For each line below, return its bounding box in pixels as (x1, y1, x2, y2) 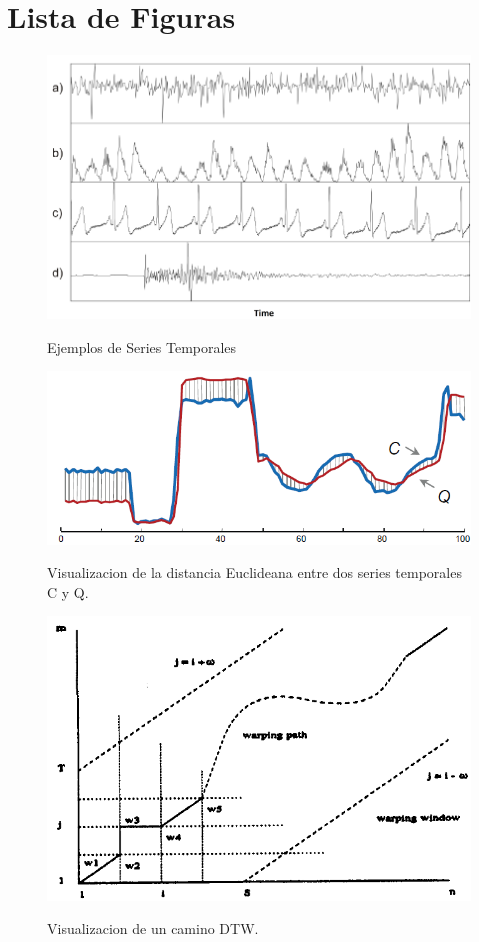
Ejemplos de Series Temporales (47, 336, 237, 357)
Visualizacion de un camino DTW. (47, 918, 259, 939)
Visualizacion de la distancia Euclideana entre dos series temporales (47, 562, 462, 583)
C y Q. (47, 581, 89, 602)
